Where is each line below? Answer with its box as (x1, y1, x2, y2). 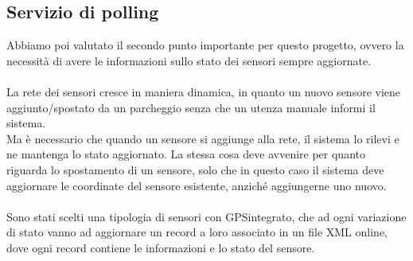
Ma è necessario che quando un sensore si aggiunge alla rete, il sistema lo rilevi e (6, 130, 399, 146)
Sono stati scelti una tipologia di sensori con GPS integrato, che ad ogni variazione (6, 208, 407, 224)
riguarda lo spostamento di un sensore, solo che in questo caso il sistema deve (6, 161, 384, 177)
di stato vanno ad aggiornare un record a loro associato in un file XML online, (6, 224, 388, 240)
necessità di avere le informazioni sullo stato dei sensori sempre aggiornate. (6, 52, 372, 68)
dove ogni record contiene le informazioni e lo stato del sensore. (6, 239, 315, 255)
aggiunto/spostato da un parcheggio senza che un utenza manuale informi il (6, 99, 376, 115)
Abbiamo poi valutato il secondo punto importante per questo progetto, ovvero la (6, 37, 404, 53)
